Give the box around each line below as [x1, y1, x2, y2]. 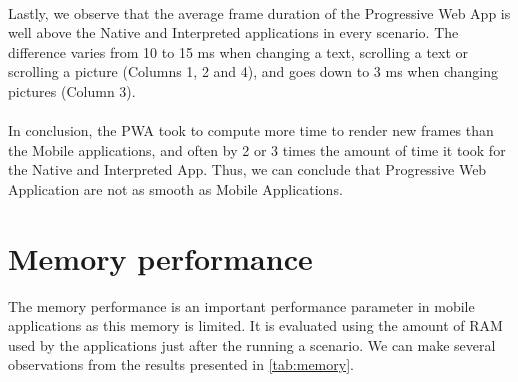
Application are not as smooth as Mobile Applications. [8, 178, 343, 199]
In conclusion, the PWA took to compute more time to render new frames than [8, 120, 494, 141]
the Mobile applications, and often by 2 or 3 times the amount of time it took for [8, 139, 506, 160]
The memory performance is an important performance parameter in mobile [8, 295, 475, 316]
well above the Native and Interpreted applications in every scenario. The [8, 22, 459, 43]
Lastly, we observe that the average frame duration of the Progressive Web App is [8, 2, 511, 23]
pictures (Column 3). [8, 80, 136, 101]
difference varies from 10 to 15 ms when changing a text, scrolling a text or [8, 41, 469, 62]
